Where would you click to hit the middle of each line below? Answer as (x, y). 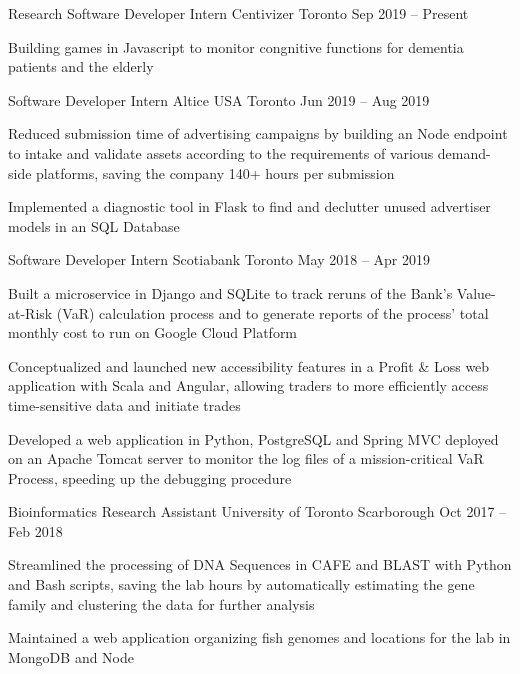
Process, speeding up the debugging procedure (150, 477)
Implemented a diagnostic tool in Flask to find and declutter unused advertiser (249, 206)
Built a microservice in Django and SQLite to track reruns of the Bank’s (230, 292)
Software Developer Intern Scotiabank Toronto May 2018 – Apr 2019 (219, 259)
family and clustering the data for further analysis (161, 603)
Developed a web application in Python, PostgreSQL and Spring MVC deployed (253, 438)
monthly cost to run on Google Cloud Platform (153, 332)
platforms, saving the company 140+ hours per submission (215, 172)
